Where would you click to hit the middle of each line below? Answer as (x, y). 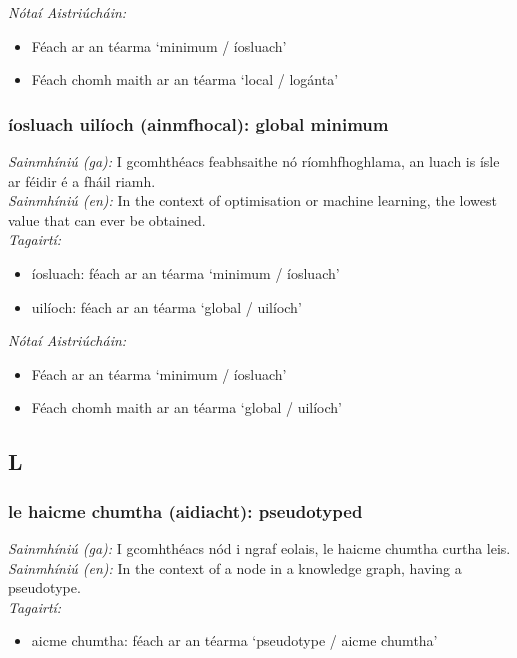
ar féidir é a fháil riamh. (82, 180)
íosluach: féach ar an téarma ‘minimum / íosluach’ (185, 272)
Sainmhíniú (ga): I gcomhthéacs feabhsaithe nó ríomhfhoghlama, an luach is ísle (254, 161)
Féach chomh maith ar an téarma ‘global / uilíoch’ (187, 407)
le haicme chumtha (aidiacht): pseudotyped (185, 510)
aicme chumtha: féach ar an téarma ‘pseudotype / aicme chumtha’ (234, 640)
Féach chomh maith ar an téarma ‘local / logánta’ (185, 79)
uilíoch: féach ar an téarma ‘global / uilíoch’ (166, 306)
